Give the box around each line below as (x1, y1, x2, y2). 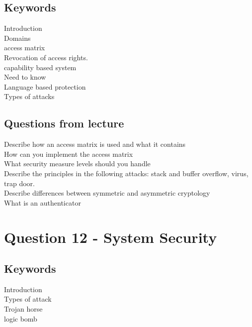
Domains (4, 32, 31, 43)
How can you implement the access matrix (4, 148, 133, 159)
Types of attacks (4, 91, 55, 102)
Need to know (4, 72, 46, 82)
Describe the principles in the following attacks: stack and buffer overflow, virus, (4, 168, 249, 178)
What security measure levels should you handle (4, 158, 151, 169)
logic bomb (4, 313, 37, 324)
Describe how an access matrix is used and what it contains (4, 139, 186, 149)
